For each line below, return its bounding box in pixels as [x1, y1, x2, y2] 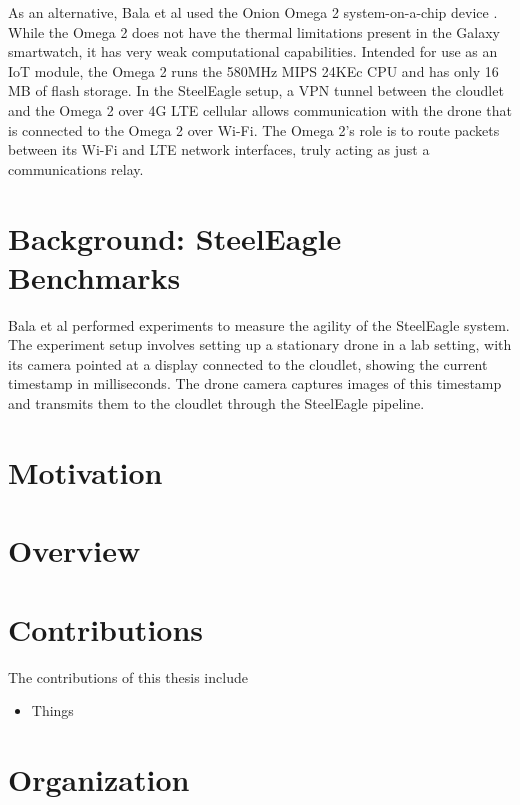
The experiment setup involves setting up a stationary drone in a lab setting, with [8, 334, 512, 355]
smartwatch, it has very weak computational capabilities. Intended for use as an [8, 41, 498, 62]
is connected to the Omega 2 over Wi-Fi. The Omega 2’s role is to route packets [8, 119, 500, 140]
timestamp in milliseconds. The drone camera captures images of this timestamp [8, 373, 502, 394]
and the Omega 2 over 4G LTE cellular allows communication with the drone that [8, 99, 512, 120]
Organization [8, 758, 190, 799]
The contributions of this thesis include [8, 666, 248, 687]
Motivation [8, 451, 163, 492]
